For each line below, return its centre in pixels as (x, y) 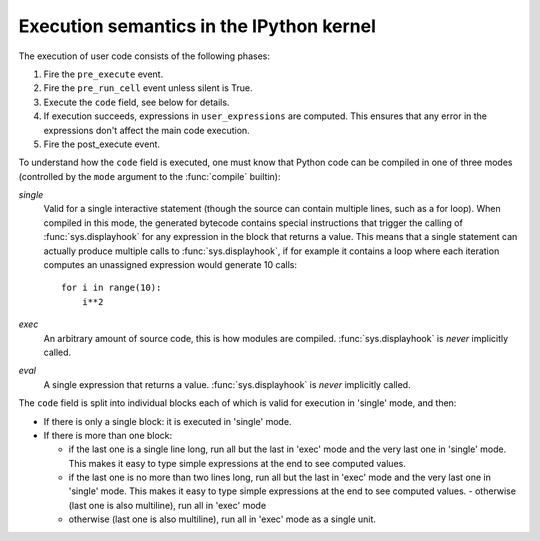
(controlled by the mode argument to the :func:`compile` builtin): (149, 176)
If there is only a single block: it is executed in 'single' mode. (167, 421)
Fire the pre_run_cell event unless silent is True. (148, 88)
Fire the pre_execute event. (103, 74)
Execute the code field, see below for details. (136, 102)
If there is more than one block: (108, 435)
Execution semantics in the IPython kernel (197, 26)
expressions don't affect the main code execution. (146, 130)
